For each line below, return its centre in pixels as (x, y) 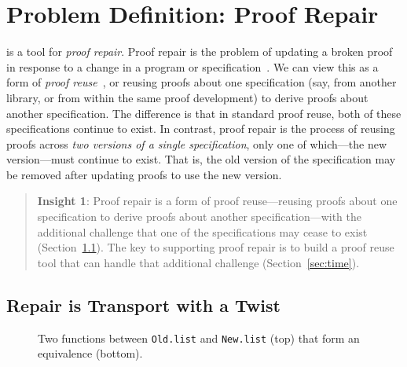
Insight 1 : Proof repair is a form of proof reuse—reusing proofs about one (217, 201)
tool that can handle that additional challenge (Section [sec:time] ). (198, 262)
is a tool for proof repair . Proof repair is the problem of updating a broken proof (200, 51)
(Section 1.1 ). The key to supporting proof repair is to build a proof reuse (216, 247)
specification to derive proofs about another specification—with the (200, 217)
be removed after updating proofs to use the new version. (144, 174)
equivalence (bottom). (90, 353)
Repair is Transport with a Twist (143, 305)
